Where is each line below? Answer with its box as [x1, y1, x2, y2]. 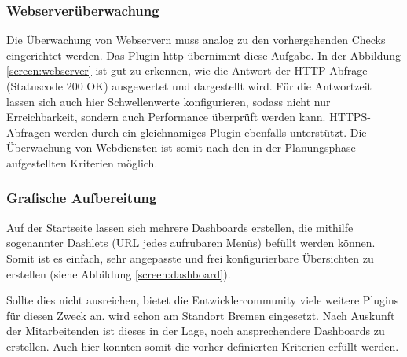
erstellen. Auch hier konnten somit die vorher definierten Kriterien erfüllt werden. [6, 337, 399, 354]
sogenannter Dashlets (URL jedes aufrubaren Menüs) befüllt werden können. [6, 234, 376, 251]
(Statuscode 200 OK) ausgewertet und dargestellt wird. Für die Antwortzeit [6, 78, 372, 94]
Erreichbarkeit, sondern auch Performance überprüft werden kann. [6, 109, 326, 125]
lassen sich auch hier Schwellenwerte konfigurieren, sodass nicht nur [6, 93, 331, 109]
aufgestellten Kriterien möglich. [6, 154, 158, 171]
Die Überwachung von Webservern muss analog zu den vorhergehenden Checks [6, 31, 386, 48]
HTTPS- [329, 109, 371, 125]
